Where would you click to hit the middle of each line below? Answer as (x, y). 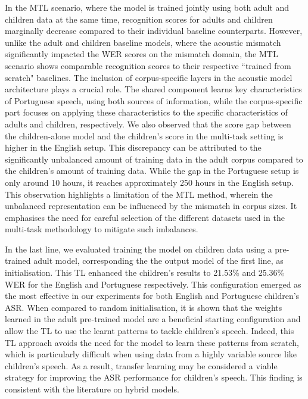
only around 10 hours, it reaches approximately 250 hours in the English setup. (149, 182)
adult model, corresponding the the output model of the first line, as (158, 261)
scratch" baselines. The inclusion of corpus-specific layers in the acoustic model (149, 77)
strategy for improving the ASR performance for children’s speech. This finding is (154, 377)
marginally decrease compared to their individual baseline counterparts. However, (154, 31)
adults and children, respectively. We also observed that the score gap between (148, 124)
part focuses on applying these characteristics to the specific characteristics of (146, 112)
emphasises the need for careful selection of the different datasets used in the (145, 217)
